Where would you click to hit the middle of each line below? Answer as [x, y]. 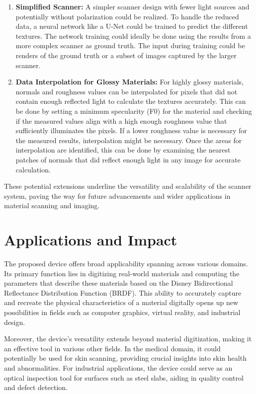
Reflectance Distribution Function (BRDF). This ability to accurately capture [123, 292]
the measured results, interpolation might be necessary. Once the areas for [129, 140]
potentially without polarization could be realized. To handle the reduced [127, 16]
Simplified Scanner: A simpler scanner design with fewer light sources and [132, 6]
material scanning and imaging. [52, 205]
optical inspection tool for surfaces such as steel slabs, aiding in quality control [124, 377]
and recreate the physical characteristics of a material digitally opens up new [121, 302]
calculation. [33, 169]
